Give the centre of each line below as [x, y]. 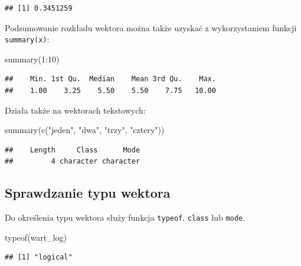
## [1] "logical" [39, 257]
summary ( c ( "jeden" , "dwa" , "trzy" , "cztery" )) [85, 130]
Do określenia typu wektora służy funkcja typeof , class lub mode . [125, 217]
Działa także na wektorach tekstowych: [75, 110]
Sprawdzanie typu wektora [88, 193]
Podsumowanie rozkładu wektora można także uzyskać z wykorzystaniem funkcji [151, 27]
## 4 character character [73, 162]
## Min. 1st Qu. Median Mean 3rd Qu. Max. [110, 79]
